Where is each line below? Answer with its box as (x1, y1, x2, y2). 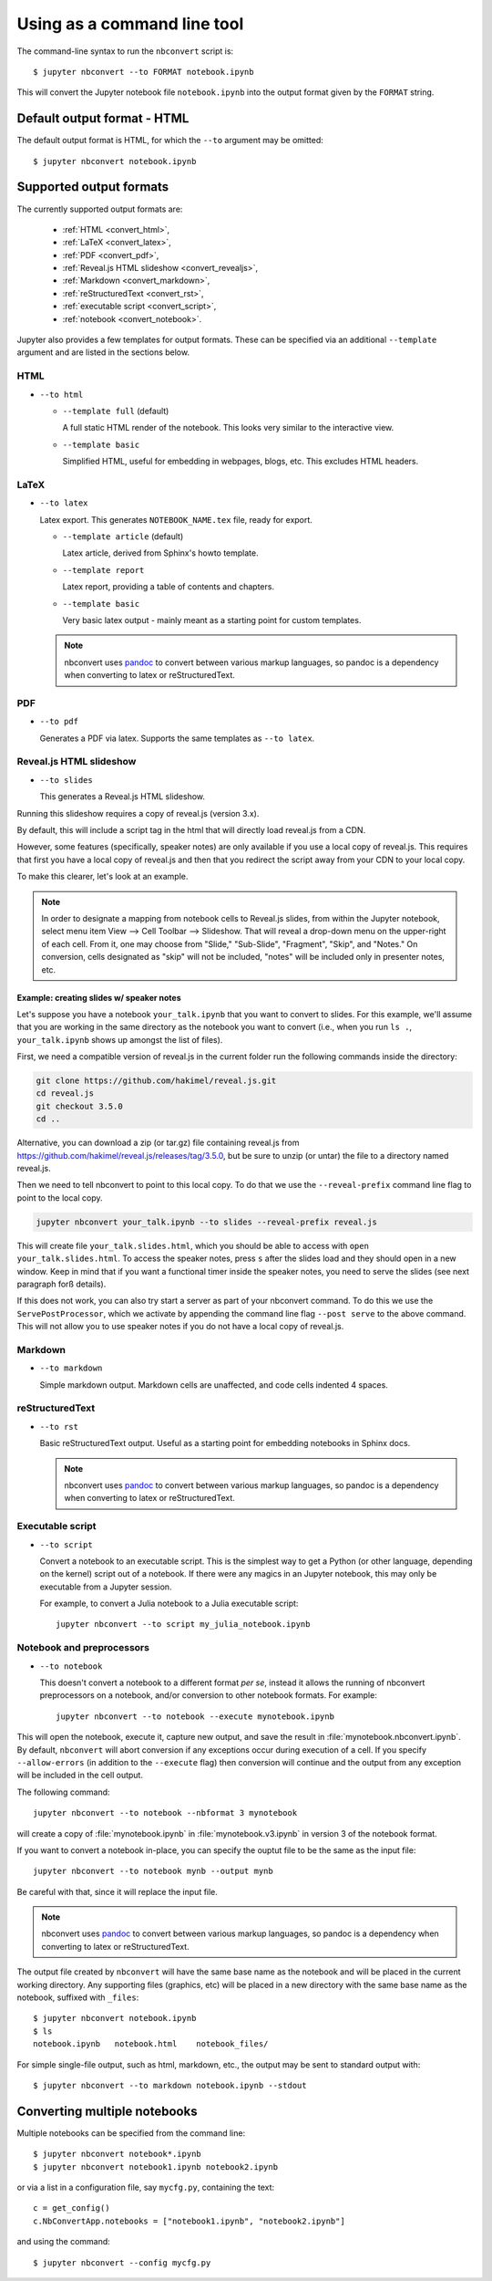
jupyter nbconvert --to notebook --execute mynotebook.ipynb (56, 1711, 334, 1722)
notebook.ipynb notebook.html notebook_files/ (33, 2039, 269, 2049)
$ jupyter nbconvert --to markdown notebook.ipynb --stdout (33, 2080, 307, 2090)
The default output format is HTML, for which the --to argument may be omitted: (16, 135, 323, 146)
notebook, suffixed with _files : (16, 1992, 139, 2003)
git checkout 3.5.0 (36, 1100, 123, 1111)
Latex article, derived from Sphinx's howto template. (62, 547, 259, 558)
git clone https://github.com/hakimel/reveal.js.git (36, 1076, 277, 1086)
